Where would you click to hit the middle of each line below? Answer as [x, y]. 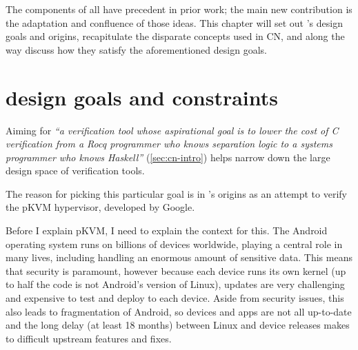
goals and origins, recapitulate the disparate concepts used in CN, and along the [175, 36]
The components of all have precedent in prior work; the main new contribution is [179, 9]
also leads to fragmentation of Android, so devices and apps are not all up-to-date [179, 311]
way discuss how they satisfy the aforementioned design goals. [136, 49]
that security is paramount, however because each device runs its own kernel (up [176, 270]
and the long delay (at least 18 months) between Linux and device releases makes [178, 325]
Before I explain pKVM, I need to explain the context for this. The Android [167, 230]
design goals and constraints [142, 97]
